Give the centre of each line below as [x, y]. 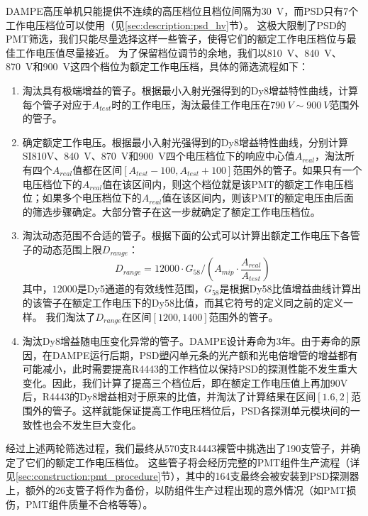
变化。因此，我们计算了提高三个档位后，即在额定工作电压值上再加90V [185, 382]
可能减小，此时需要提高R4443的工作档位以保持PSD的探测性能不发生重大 [190, 369]
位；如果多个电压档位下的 [82, 198]
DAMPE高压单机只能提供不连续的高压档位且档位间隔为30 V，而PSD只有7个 [182, 11]
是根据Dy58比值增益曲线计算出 [290, 289]
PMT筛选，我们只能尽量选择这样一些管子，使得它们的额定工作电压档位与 [176, 39]
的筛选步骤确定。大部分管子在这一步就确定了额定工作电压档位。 [171, 211]
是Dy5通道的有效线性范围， [140, 289]
